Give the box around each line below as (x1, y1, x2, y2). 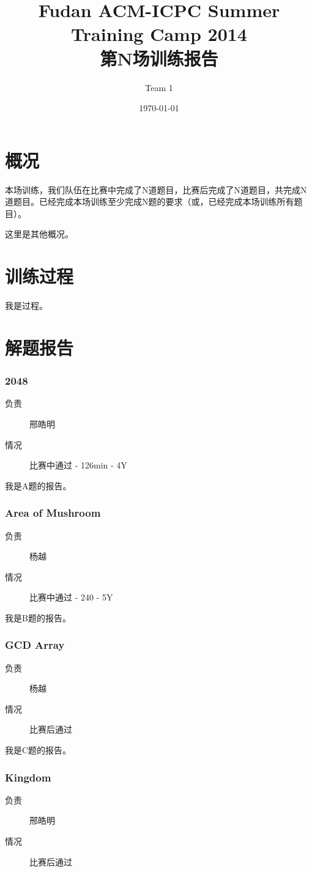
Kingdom (5, 769, 51, 785)
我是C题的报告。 (5, 744, 72, 756)
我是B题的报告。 (5, 611, 71, 624)
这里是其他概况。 (5, 227, 73, 240)
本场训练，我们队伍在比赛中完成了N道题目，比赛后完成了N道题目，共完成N (5, 183, 307, 196)
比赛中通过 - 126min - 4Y (29, 459, 127, 471)
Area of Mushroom (5, 505, 101, 520)
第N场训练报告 (100, 45, 218, 70)
